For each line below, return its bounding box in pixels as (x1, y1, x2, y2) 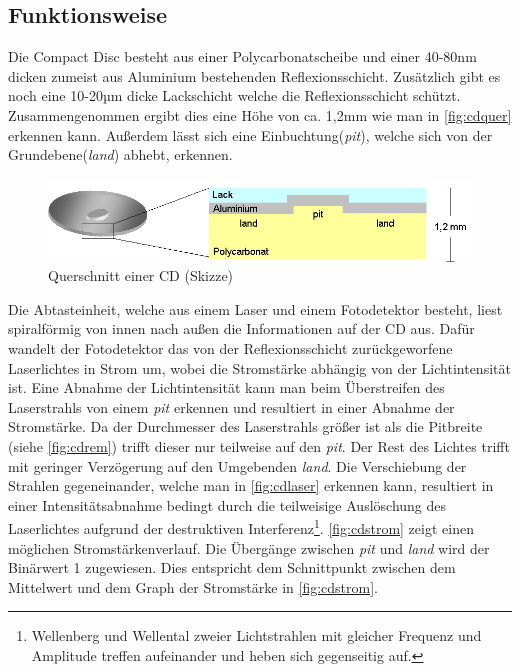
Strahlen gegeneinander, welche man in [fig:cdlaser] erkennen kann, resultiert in (8, 475, 494, 496)
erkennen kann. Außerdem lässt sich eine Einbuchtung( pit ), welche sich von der (8, 124, 493, 145)
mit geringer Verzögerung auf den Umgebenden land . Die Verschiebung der (8, 455, 467, 476)
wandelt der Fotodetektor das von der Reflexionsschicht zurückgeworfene (8, 337, 453, 358)
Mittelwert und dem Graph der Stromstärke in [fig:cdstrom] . (8, 576, 378, 597)
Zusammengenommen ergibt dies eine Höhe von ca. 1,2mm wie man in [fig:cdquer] (8, 104, 512, 125)
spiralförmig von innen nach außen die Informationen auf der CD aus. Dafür (8, 318, 475, 339)
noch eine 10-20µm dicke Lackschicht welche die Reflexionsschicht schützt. (8, 85, 461, 106)
